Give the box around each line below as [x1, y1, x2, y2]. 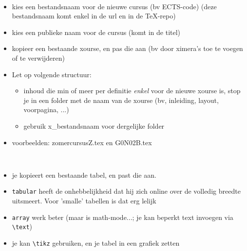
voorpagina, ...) [23, 104, 69, 115]
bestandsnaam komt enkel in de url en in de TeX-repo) [12, 11, 176, 21]
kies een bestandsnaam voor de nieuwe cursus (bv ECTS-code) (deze [12, 1, 217, 11]
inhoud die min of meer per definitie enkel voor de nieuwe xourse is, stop [23, 85, 241, 96]
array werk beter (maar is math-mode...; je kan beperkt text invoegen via [12, 212, 233, 222]
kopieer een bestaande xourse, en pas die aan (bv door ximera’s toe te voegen [12, 43, 243, 53]
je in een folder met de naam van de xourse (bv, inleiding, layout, [23, 95, 219, 105]
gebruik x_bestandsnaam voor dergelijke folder [23, 120, 165, 131]
